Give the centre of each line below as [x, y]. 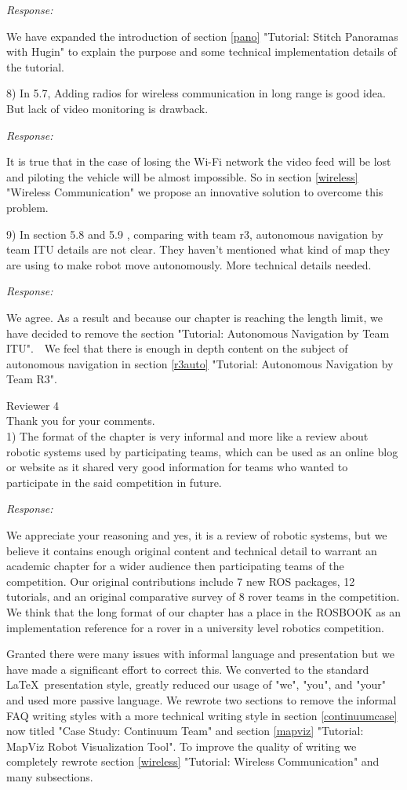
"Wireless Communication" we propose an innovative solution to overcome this [195, 192]
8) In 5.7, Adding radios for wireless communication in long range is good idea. [196, 93]
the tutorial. [35, 66]
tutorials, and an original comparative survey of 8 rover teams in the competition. [203, 596]
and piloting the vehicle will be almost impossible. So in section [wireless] [182, 176]
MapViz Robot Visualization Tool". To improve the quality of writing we [182, 746]
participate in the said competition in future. [114, 482]
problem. [27, 207]
